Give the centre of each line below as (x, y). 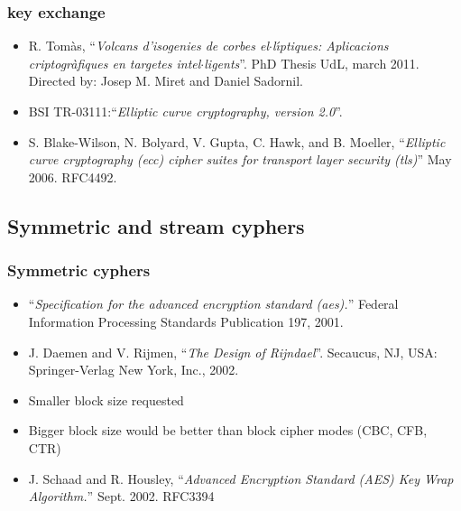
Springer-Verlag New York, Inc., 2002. (134, 370)
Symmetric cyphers (79, 270)
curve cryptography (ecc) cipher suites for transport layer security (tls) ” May (240, 159)
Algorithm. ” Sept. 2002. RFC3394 (121, 496)
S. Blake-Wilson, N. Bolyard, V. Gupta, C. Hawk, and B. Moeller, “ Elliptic (237, 141)
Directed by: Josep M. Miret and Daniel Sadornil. (166, 81)
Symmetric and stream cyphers (156, 225)
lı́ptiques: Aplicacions (330, 46)
